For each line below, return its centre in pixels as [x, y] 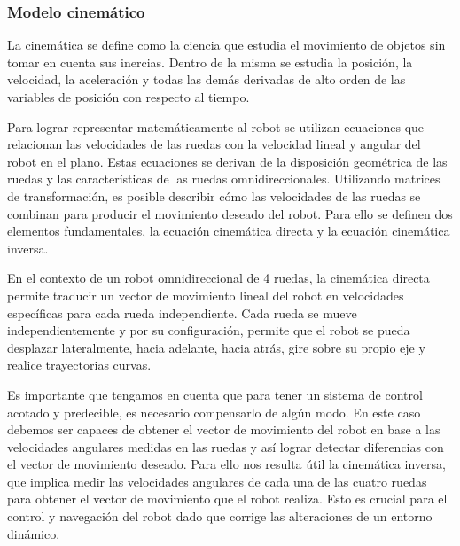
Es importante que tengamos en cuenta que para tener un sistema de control [215, 394]
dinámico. [34, 533]
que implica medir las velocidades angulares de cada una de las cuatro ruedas [217, 481]
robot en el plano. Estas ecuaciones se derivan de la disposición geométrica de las [227, 161]
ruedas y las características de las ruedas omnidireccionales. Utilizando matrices [224, 179]
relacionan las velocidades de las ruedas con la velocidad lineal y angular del [214, 144]
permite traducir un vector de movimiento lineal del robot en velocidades [206, 295]
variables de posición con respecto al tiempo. [129, 97]
